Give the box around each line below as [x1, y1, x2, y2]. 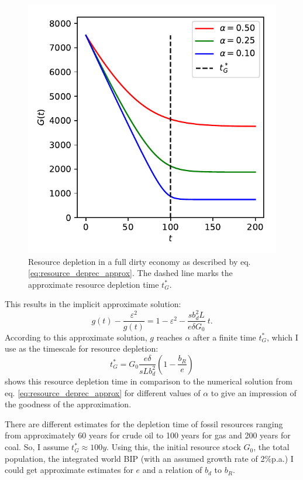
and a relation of [142, 464, 202, 476]
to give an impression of [211, 386, 297, 399]
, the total [253, 441, 290, 453]
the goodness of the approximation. [5, 398, 132, 410]
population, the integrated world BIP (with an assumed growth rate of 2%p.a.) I [5, 452, 294, 464]
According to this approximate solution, [5, 331, 147, 343]
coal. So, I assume [5, 441, 69, 453]
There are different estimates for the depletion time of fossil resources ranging [5, 417, 283, 430]
